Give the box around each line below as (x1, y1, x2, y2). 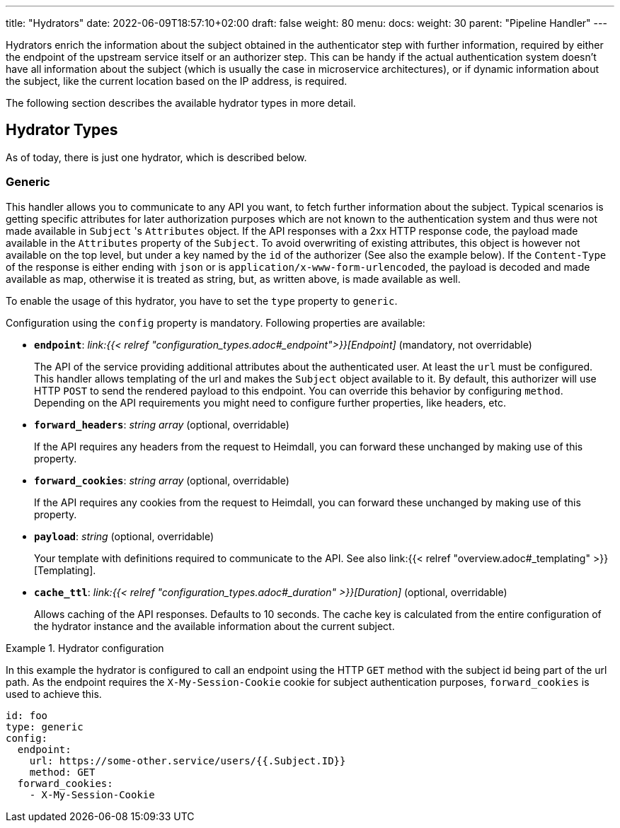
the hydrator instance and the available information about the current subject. (34, 619, 395, 632)
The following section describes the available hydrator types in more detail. (6, 97, 356, 109)
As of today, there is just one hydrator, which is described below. (6, 151, 307, 163)
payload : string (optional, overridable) (34, 530, 214, 542)
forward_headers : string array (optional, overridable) (34, 418, 289, 431)
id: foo (6, 709, 48, 721)
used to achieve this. (6, 687, 102, 700)
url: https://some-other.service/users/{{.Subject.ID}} (29, 754, 346, 766)
